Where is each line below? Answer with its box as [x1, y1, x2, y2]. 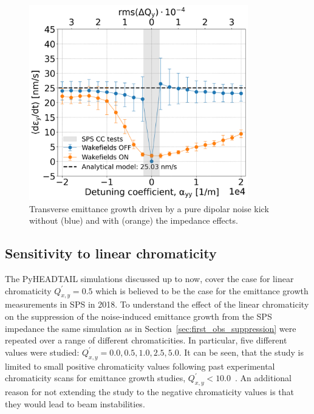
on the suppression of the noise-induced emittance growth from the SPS [5, 309, 272, 322]
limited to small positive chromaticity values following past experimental [5, 359, 275, 372]
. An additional [235, 371, 292, 384]
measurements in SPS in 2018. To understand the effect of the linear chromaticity [5, 298, 309, 311]
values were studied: [5, 345, 80, 358]
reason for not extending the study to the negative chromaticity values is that [5, 385, 295, 398]
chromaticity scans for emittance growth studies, [5, 371, 186, 384]
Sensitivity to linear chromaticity [5, 244, 217, 263]
